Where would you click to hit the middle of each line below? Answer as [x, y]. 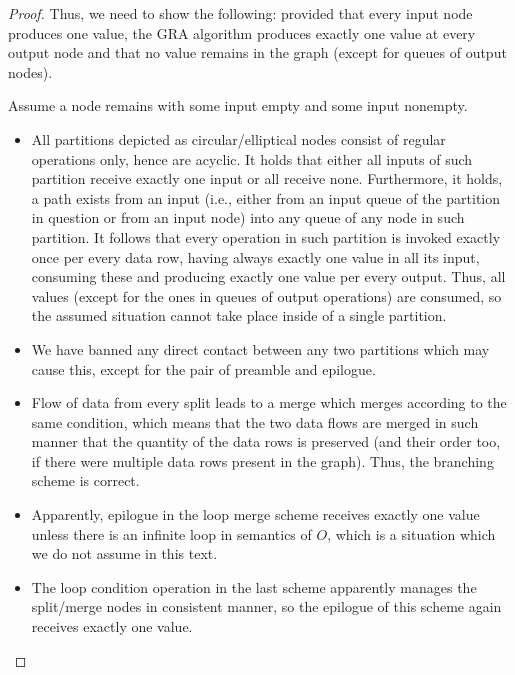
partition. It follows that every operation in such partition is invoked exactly [266, 236]
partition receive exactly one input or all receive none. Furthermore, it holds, [267, 178]
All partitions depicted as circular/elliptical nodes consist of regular [238, 138]
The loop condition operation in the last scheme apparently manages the [254, 586]
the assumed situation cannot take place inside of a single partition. [239, 315]
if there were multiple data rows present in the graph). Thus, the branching [262, 460]
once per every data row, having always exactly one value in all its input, [255, 256]
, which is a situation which [411, 533]
